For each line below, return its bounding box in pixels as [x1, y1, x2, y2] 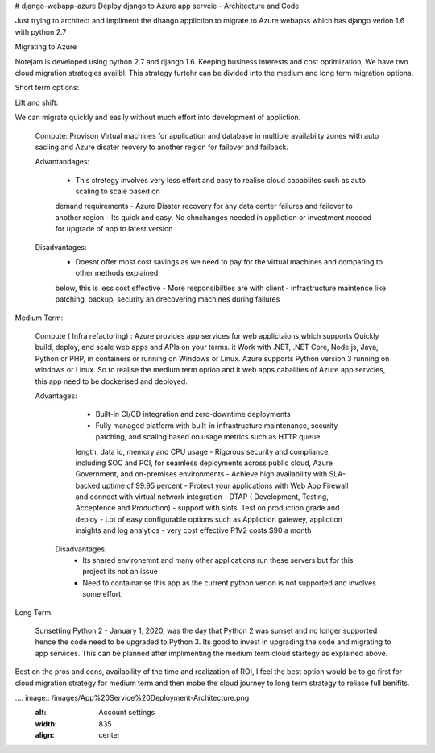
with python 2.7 [14, 27, 67, 36]
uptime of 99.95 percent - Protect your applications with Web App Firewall [101, 481, 349, 490]
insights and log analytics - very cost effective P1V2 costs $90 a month [75, 526, 312, 535]
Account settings [98, 708, 155, 718]
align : [35, 730, 55, 740]
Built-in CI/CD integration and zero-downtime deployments [95, 410, 291, 419]
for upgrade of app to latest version [55, 224, 173, 234]
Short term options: [14, 83, 80, 93]
